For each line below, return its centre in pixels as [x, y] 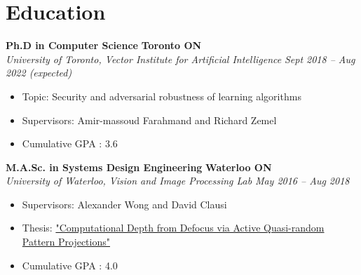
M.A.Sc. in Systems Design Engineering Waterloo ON [139, 167]
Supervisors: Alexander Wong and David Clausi [124, 204]
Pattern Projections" [66, 242]
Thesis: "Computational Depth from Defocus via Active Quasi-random [173, 228]
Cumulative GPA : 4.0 [70, 265]
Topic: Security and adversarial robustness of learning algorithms [162, 96]
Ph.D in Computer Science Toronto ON [104, 45]
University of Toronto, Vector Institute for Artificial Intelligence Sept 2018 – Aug [180, 59]
